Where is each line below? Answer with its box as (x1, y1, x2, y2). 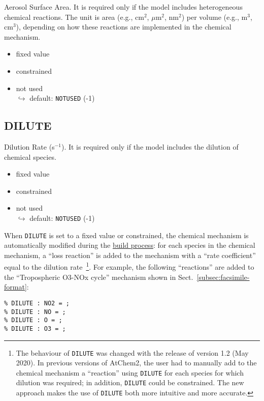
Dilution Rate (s (4, 141, 55, 152)
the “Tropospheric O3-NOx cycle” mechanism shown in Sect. (4, 271, 193, 282)
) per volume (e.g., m (181, 11, 248, 22)
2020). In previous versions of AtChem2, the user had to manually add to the (16, 357, 257, 368)
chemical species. (4, 151, 56, 162)
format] (4, 281, 27, 292)
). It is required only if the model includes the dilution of (61, 141, 239, 152)
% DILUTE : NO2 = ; (4, 299, 70, 307)
